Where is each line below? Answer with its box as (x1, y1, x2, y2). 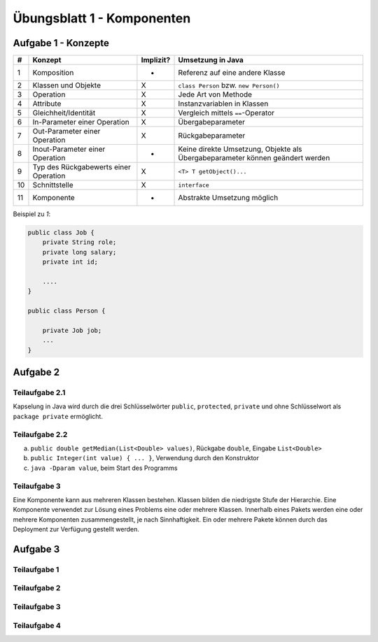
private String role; (42, 238, 117, 246)
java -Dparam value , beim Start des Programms (30, 464, 178, 472)
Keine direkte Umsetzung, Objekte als (178, 144, 302, 154)
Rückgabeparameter (178, 131, 246, 141)
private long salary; (42, 248, 117, 256)
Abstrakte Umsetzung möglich (178, 193, 279, 203)
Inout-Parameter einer (32, 144, 106, 154)
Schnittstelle (32, 180, 73, 190)
